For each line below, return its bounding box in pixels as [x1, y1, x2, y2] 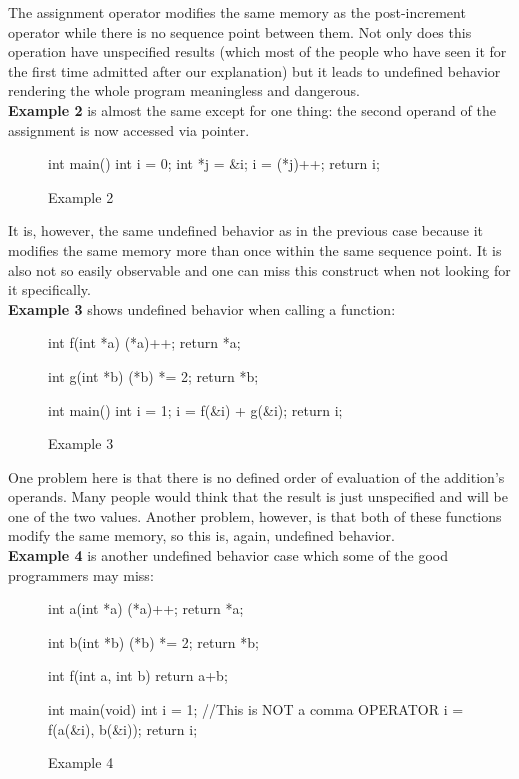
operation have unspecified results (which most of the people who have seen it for [8, 41, 507, 62]
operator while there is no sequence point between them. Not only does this [8, 21, 472, 42]
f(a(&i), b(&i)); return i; [48, 718, 198, 739]
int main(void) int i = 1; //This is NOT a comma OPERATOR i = [48, 699, 464, 720]
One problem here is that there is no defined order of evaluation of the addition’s [8, 466, 505, 487]
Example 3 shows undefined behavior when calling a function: [8, 298, 396, 319]
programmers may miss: [8, 564, 154, 585]
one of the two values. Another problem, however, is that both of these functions [8, 505, 502, 526]
